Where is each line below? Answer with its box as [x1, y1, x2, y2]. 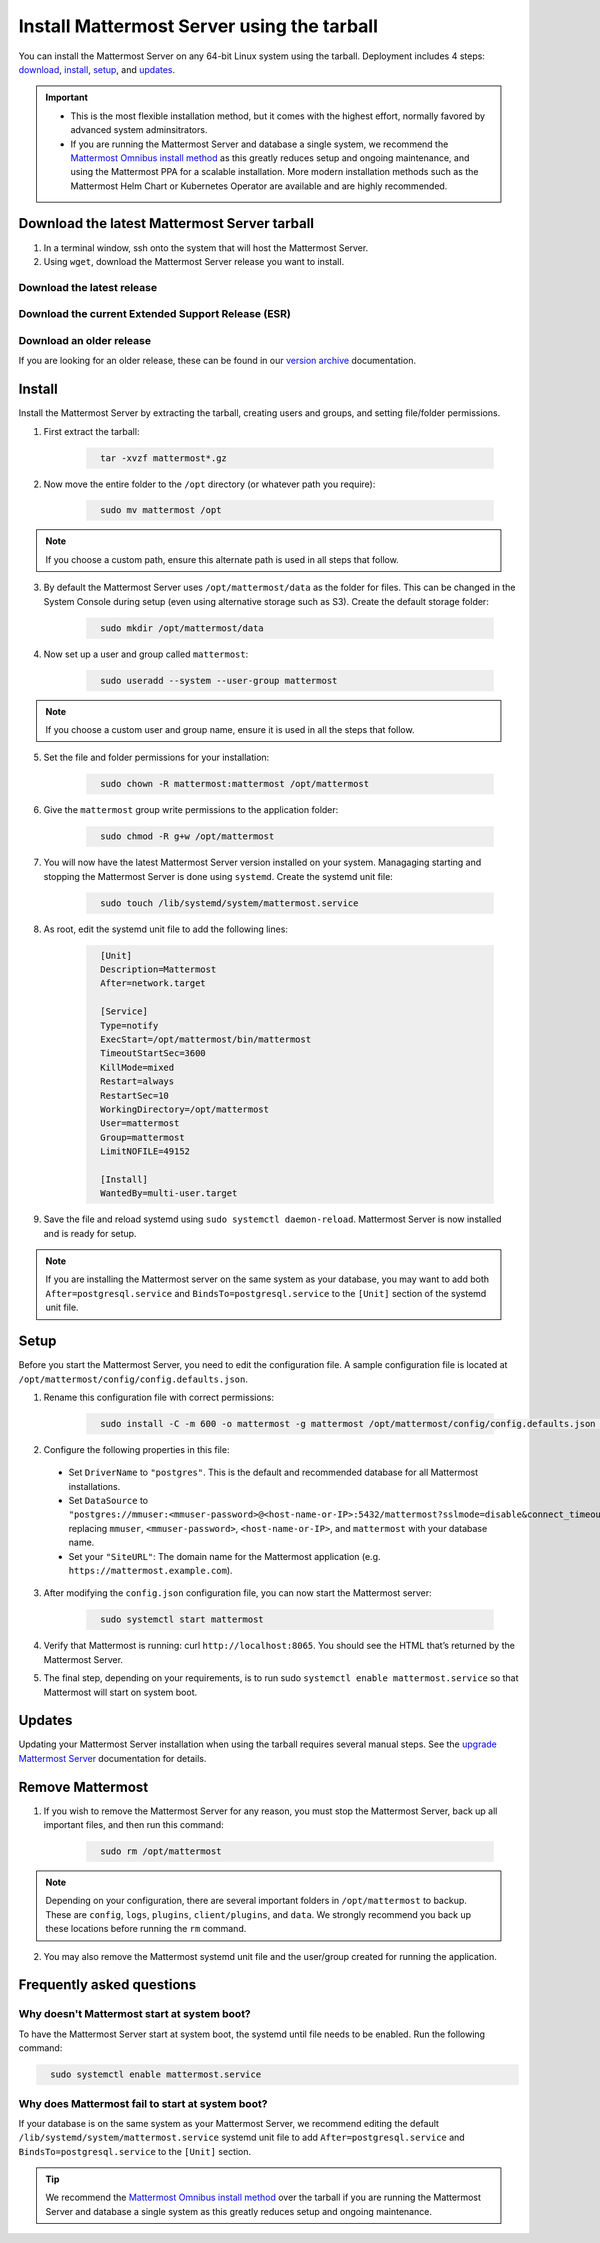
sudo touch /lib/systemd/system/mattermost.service [100, 897, 359, 909]
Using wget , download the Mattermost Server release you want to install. [43, 255, 345, 267]
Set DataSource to [68, 1495, 149, 1507]
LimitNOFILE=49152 [100, 1146, 190, 1157]
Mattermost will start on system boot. [43, 1686, 198, 1698]
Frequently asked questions [18, 1976, 197, 1994]
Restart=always [100, 1076, 175, 1087]
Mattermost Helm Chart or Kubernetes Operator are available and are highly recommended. [70, 180, 448, 192]
